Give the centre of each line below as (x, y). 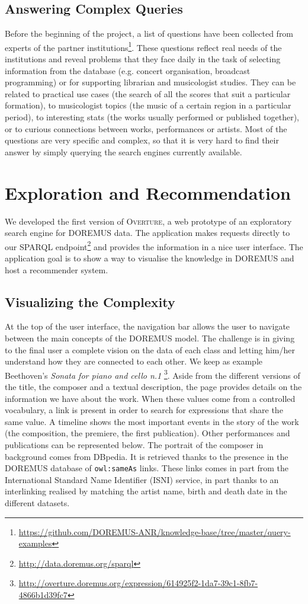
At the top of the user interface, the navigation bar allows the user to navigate (147, 326)
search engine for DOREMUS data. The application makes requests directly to (147, 233)
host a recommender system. (57, 269)
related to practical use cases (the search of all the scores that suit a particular (148, 93)
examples (35, 543)
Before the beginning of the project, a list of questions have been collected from (149, 33)
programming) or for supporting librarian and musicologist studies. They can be (150, 82)
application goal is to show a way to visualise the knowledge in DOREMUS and (150, 258)
